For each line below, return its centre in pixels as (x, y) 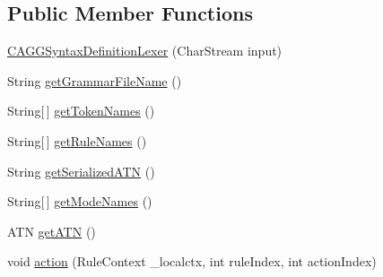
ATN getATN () (52, 231)
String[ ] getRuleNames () (77, 140)
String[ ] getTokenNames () (81, 111)
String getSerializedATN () (81, 171)
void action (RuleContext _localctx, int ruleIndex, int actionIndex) (192, 261)
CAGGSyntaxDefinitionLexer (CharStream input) (145, 51)
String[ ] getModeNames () (80, 201)
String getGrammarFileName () (95, 80)
